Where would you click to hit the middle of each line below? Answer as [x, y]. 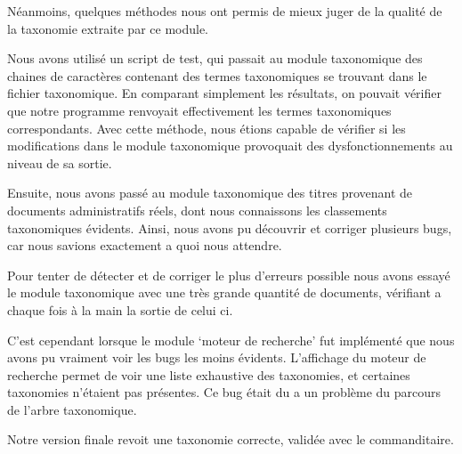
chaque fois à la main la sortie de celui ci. [120, 309]
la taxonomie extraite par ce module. [108, 28]
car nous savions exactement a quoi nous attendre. [145, 245]
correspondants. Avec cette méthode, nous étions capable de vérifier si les [207, 128]
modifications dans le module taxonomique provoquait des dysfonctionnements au [230, 146]
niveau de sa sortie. [60, 162]
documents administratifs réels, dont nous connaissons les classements [197, 210]
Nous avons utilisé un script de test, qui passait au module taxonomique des [215, 58]
